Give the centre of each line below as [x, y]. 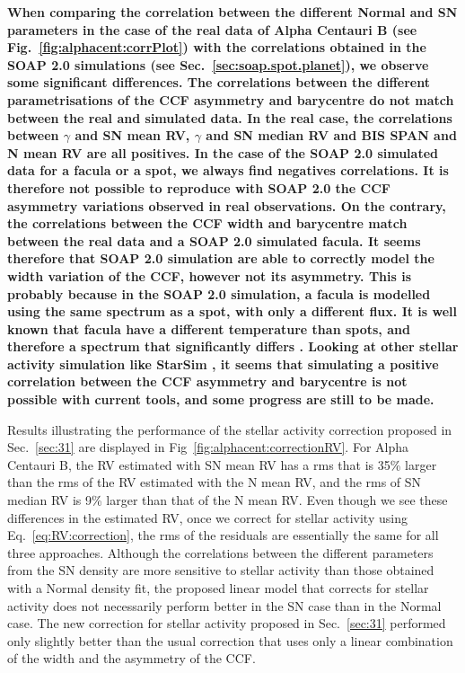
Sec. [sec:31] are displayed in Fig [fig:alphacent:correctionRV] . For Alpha [208, 447]
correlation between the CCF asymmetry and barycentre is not [207, 381]
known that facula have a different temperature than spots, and [209, 328]
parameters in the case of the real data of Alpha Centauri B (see [212, 29]
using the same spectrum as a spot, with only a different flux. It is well [232, 311]
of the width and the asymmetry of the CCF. [132, 658]
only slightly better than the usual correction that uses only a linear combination [230, 640]
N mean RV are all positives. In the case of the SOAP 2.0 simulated [223, 152]
